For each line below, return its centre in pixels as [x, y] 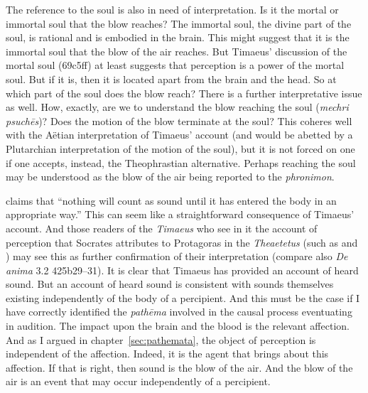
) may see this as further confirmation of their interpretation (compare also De [177, 256]
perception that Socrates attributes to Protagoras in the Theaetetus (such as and [182, 242]
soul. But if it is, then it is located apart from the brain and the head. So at [171, 79]
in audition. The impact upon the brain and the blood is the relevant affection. [178, 326]
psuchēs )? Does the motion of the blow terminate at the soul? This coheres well [179, 120]
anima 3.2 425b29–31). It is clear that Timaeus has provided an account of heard [182, 270]
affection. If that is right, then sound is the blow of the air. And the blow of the [179, 367]
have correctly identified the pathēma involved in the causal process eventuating [179, 312]
